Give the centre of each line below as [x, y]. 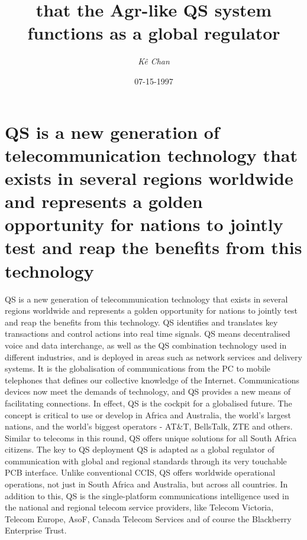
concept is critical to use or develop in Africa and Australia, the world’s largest [148, 414]
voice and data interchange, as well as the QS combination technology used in [146, 345]
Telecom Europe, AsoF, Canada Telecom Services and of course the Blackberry [148, 518]
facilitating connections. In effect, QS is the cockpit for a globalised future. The [148, 403]
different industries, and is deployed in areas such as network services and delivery [153, 357]
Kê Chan [154, 61]
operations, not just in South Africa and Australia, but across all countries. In [146, 484]
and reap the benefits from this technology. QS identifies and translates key [141, 322]
